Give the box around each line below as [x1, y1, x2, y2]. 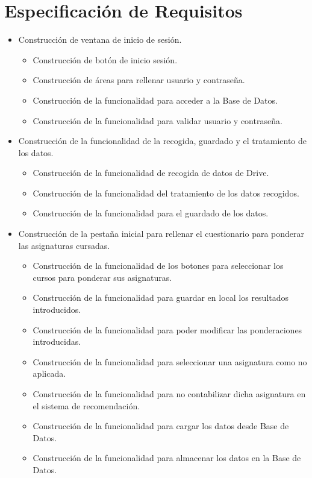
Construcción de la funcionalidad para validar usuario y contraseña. [33, 114, 282, 127]
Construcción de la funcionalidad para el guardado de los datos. [33, 207, 269, 219]
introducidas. [33, 335, 81, 348]
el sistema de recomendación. [33, 399, 140, 412]
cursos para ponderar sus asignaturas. [33, 271, 172, 283]
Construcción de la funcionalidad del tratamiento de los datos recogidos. [33, 186, 299, 199]
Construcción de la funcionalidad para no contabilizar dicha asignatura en [33, 388, 306, 400]
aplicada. [33, 367, 66, 380]
